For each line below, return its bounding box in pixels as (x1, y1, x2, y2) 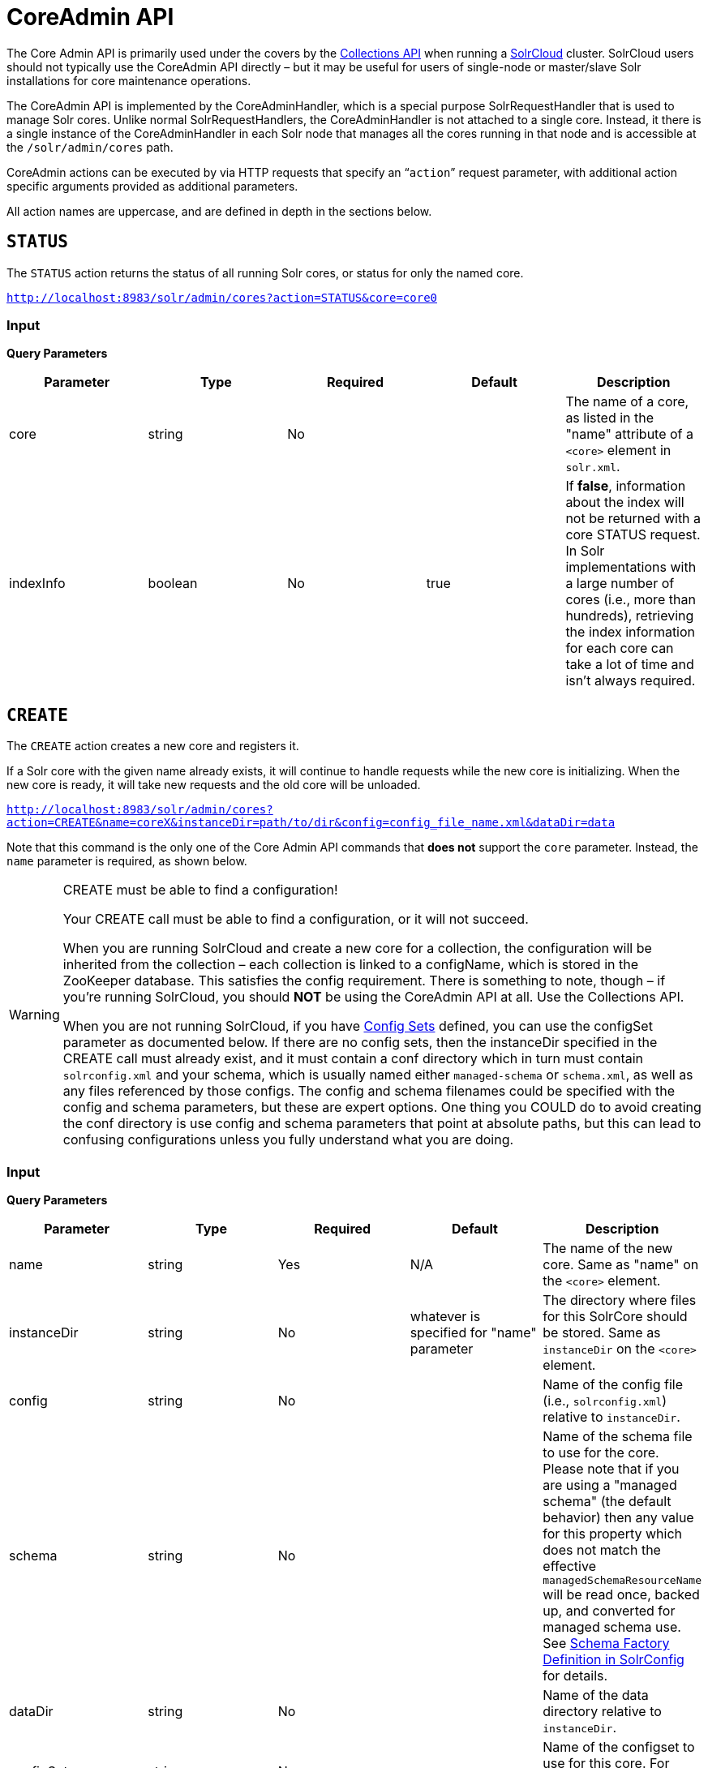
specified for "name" (410, 1324, 537, 1341)
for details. (543, 1667, 608, 1684)
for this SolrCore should (543, 1307, 688, 1324)
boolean (148, 575, 198, 592)
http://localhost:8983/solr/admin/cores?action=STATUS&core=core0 (6, 290, 438, 304)
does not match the (543, 1541, 661, 1558)
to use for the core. (543, 1444, 659, 1461)
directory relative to (543, 1702, 662, 1719)
